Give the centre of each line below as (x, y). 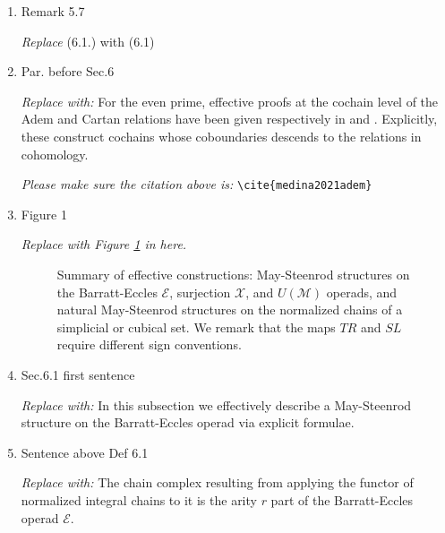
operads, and (362, 292)
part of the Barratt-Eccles (342, 499)
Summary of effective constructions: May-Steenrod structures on (233, 274)
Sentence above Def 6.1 (85, 452)
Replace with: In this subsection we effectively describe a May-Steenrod (216, 404)
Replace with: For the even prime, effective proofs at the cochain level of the (230, 101)
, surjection (200, 292)
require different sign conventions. (149, 344)
